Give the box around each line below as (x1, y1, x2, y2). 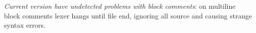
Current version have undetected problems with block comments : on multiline (4, 1, 236, 11)
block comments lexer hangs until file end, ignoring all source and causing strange (4, 10, 252, 20)
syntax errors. (4, 20, 46, 30)
